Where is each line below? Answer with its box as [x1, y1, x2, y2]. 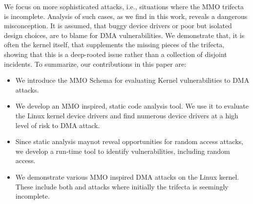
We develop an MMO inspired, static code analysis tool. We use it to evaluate [15, 101, 249, 111]
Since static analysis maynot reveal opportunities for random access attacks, [15, 136, 243, 147]
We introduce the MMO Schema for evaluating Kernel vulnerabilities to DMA [15, 75, 250, 85]
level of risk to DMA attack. [15, 120, 100, 130]
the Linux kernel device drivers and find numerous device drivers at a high [15, 110, 238, 120]
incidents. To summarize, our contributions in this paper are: [4, 58, 187, 69]
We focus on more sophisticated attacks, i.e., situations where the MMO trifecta [4, 1, 244, 11]
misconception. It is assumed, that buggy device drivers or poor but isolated [4, 20, 232, 31]
